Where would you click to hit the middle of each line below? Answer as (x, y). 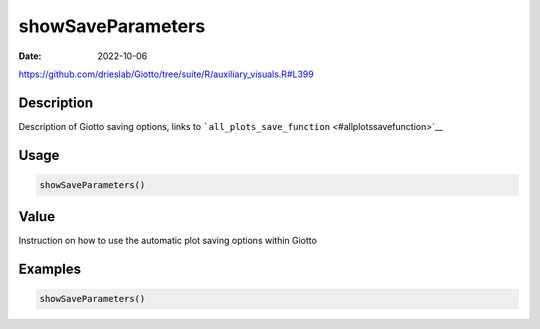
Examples (50, 269)
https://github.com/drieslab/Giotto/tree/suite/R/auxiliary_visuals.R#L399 (166, 74)
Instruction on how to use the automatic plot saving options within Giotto (167, 241)
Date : (30, 56)
